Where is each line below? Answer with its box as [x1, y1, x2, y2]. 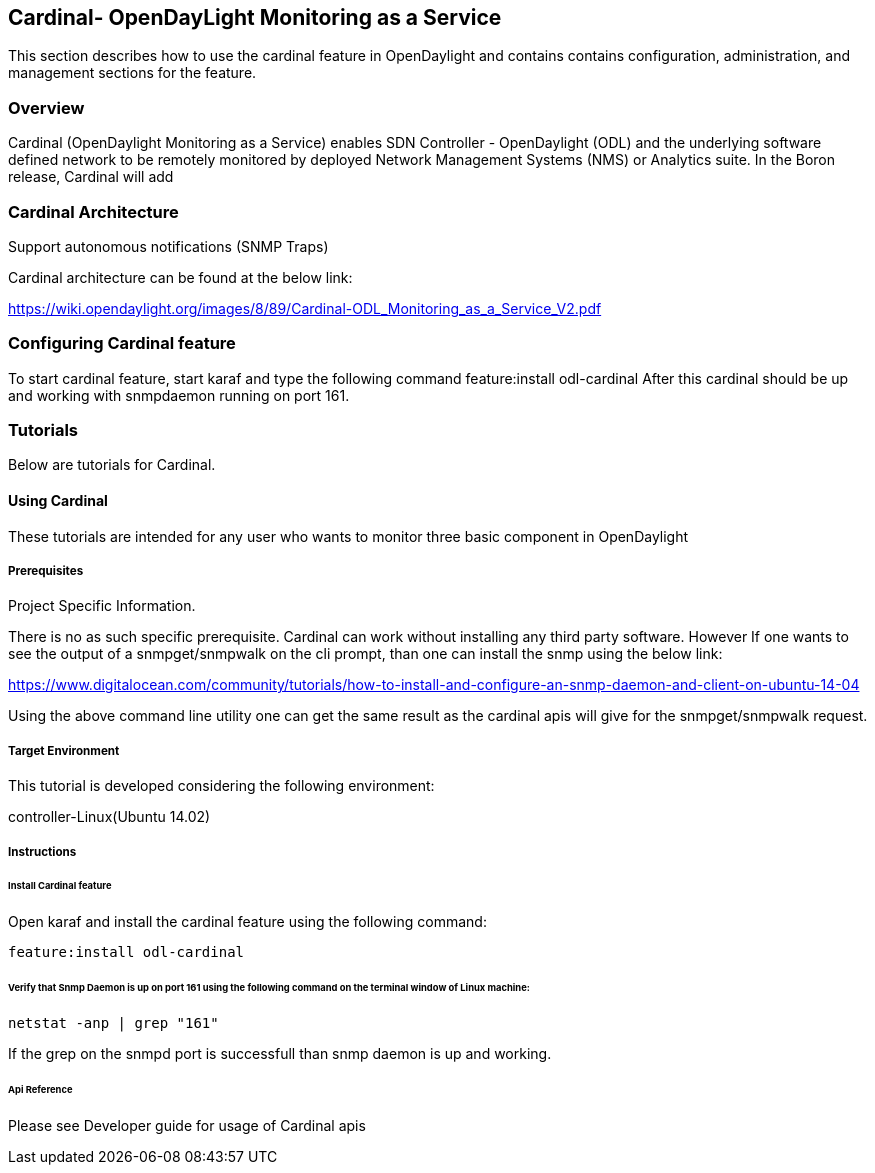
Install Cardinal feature [8, 880, 112, 892]
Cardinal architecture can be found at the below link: [8, 268, 353, 286]
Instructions [8, 844, 77, 859]
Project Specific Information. [8, 597, 196, 615]
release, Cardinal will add [8, 168, 174, 186]
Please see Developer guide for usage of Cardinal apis [8, 1116, 366, 1134]
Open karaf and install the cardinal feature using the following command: [8, 913, 487, 931]
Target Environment [8, 743, 120, 758]
